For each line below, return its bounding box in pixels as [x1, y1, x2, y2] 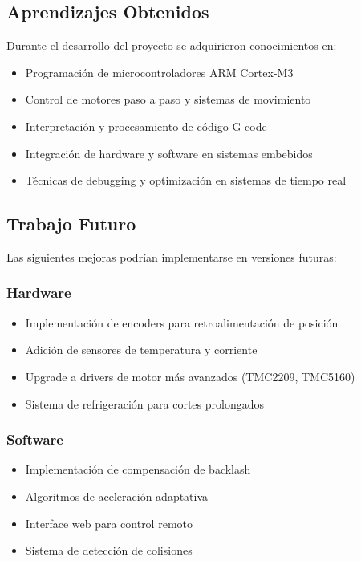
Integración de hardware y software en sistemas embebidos [25, 144, 313, 161]
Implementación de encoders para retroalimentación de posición [25, 314, 339, 331]
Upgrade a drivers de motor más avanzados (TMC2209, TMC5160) [25, 368, 355, 384]
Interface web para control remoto [25, 514, 193, 531]
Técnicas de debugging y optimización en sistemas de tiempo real [25, 172, 347, 189]
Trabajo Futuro [6, 211, 136, 236]
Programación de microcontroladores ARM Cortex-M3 [25, 63, 294, 80]
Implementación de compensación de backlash [25, 461, 251, 478]
